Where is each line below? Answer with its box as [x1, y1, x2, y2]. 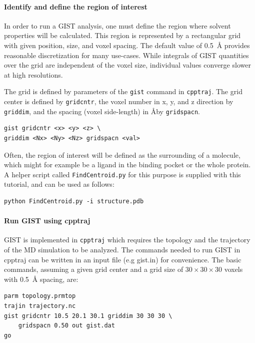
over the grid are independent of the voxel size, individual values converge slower [4, 60, 251, 70]
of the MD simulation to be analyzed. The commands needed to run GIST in [4, 244, 240, 254]
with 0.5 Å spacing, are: [4, 273, 78, 284]
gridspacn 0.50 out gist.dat [18, 322, 115, 329]
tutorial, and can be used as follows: [4, 179, 114, 189]
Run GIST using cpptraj [4, 215, 90, 226]
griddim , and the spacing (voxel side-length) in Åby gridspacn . [4, 106, 200, 116]
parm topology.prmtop [4, 292, 76, 300]
